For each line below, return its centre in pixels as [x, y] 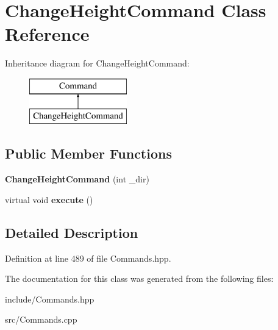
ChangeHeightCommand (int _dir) [77, 179]
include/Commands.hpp [50, 299]
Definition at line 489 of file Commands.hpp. [88, 258]
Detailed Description [72, 232]
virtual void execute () [49, 199]
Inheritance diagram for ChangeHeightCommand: [97, 63]
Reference [47, 34]
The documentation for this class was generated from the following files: [139, 278]
